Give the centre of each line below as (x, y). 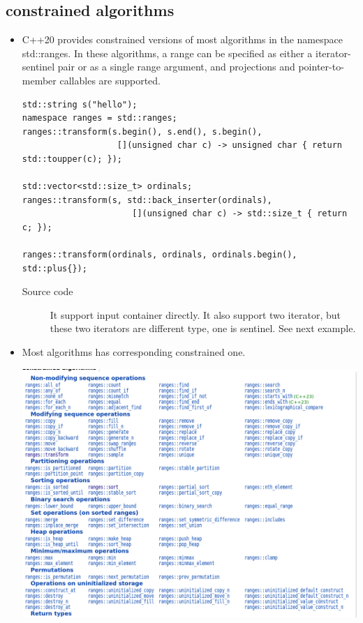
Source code (47, 291)
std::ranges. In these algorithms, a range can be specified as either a (167, 53)
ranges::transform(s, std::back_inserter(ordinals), (147, 200)
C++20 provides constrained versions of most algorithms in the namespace (182, 39)
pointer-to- (321, 67)
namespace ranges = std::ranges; (99, 118)
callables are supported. (110, 80)
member (39, 80)
